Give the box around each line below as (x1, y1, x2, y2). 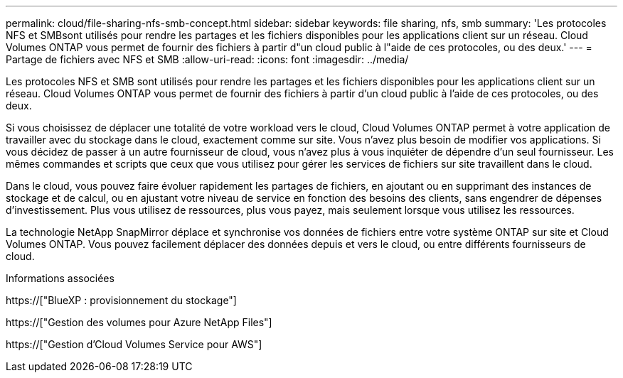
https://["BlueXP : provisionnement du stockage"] (6, 294, 237, 306)
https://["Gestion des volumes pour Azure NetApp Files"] (6, 316, 272, 328)
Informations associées (6, 272, 115, 284)
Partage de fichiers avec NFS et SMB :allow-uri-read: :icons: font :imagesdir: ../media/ (6, 53, 409, 65)
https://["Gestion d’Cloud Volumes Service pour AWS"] (6, 338, 262, 350)
